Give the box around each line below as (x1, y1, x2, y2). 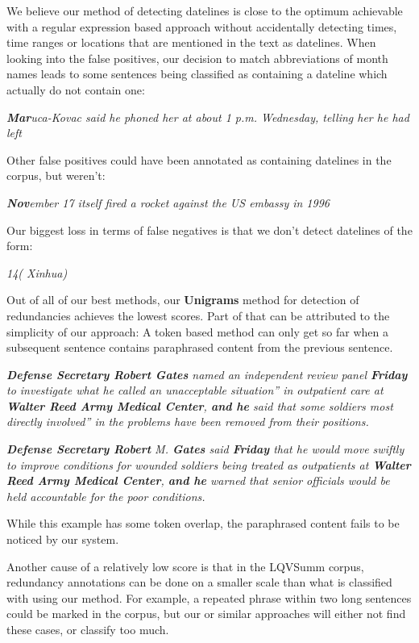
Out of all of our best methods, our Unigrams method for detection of (6, 291, 359, 308)
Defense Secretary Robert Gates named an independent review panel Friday (6, 365, 408, 382)
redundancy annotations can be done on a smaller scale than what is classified (6, 574, 392, 591)
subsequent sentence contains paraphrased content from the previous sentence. (6, 339, 393, 356)
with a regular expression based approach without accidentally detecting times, (6, 18, 397, 35)
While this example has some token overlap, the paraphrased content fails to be (6, 515, 400, 532)
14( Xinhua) (6, 264, 68, 281)
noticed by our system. (6, 531, 119, 548)
